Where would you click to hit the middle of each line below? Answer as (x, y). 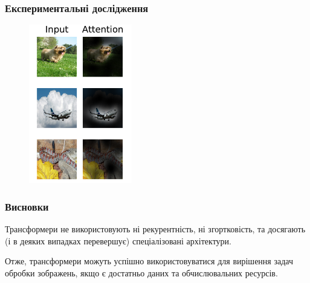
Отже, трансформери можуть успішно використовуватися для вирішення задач (149, 261)
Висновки (27, 206)
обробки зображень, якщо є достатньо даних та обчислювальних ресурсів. (141, 272)
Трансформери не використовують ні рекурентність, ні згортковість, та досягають (155, 229)
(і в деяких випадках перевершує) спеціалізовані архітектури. (118, 240)
